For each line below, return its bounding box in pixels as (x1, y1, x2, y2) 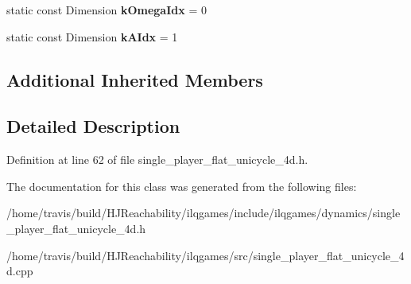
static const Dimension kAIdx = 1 (6, 28, 178, 45)
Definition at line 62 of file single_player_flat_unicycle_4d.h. (6, 151, 308, 168)
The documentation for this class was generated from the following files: (6, 177, 357, 194)
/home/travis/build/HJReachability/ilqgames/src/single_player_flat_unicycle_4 (6, 247, 405, 263)
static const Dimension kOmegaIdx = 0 (6, 2, 207, 18)
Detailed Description (6, 114, 180, 138)
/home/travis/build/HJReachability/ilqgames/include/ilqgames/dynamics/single (6, 204, 401, 221)
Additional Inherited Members (6, 67, 263, 91)
